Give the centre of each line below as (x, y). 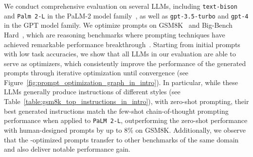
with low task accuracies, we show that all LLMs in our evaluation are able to (120, 54)
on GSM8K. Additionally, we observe (191, 130)
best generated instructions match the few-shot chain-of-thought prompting (116, 111)
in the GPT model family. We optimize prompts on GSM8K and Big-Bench (118, 25)
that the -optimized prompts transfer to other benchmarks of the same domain (121, 139)
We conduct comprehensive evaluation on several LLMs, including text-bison (121, 6)
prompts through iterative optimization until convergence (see (96, 73)
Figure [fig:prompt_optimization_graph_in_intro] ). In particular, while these (121, 82)
